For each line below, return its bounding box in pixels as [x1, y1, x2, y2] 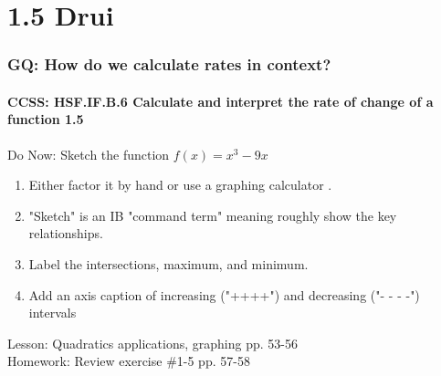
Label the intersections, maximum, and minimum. [28, 254, 309, 273]
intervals [28, 303, 77, 322]
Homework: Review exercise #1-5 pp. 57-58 [7, 351, 250, 371]
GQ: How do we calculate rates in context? [7, 53, 331, 76]
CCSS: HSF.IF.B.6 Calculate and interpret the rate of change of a [7, 91, 434, 110]
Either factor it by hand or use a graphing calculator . [28, 175, 332, 194]
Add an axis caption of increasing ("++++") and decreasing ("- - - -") [28, 285, 420, 304]
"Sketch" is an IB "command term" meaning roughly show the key [28, 205, 397, 225]
